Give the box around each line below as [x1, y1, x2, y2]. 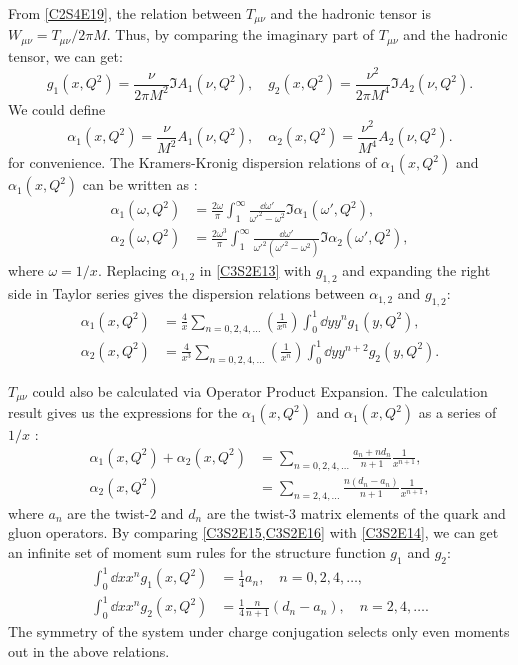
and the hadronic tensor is [270, 3, 431, 23]
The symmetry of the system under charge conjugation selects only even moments [8, 621, 510, 642]
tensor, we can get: [8, 45, 123, 66]
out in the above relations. [8, 640, 170, 661]
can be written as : [82, 174, 198, 195]
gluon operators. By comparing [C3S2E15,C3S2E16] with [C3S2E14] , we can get [8, 522, 499, 543]
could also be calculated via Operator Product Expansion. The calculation [32, 380, 488, 401]
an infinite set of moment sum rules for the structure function [8, 541, 386, 562]
